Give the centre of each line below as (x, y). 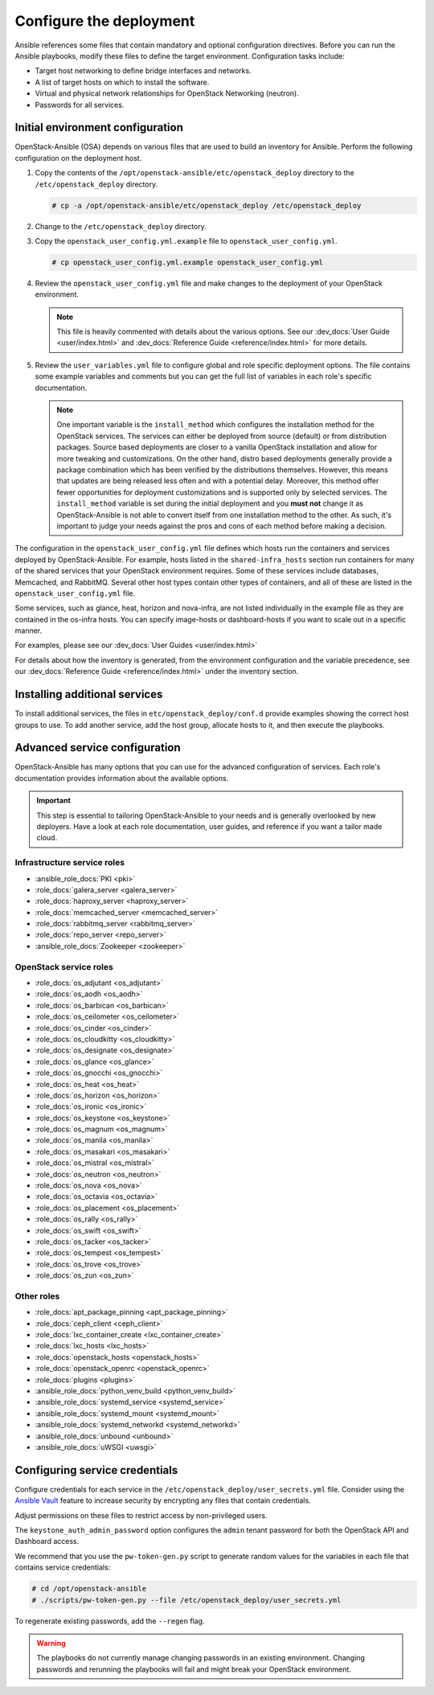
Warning (51, 1643)
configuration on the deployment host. (78, 158)
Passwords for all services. (80, 105)
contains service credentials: (63, 1567)
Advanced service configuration (98, 748)
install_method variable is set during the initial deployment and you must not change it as (210, 503)
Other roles (37, 1296)
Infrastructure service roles (70, 863)
